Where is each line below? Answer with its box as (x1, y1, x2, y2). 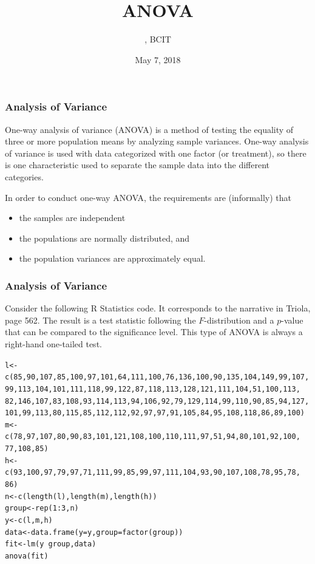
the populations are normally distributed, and (19, 231, 190, 244)
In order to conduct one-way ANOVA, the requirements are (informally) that (5, 191, 292, 203)
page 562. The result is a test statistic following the (5, 313, 196, 326)
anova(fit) (5, 552, 49, 561)
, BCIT (144, 33, 171, 46)
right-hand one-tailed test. (5, 337, 102, 350)
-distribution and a (204, 313, 274, 326)
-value (281, 313, 303, 326)
